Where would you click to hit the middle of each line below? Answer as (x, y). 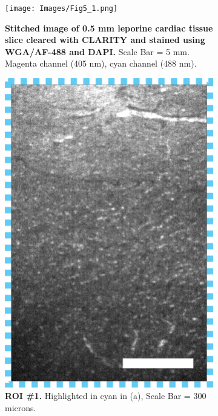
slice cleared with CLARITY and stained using (105, 40)
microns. (21, 407)
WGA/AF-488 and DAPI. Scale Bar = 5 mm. (97, 51)
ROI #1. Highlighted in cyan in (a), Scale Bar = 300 (106, 396)
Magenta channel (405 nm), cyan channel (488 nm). (101, 63)
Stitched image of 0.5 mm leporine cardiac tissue (109, 28)
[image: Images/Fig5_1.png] (61, 8)
